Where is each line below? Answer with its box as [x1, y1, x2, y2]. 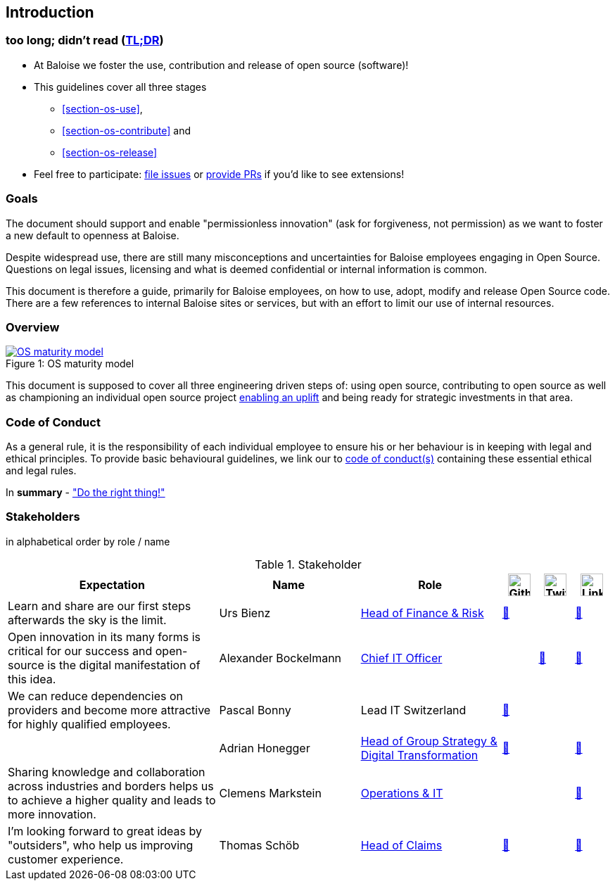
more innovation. [8, 806, 96, 821]
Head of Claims [360, 837, 443, 852]
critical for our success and [8, 643, 153, 658]
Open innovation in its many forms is [8, 629, 201, 644]
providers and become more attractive [8, 702, 211, 717]
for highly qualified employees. [8, 716, 171, 731]
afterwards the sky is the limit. [8, 612, 167, 627]
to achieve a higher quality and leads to [8, 792, 216, 807]
